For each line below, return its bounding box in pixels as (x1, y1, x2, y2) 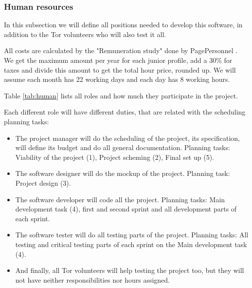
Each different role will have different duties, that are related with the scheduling (4, 107, 246, 117)
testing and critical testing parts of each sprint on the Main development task (15, 239, 247, 249)
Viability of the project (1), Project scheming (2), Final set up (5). (15, 152, 214, 162)
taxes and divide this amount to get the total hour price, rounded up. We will (4, 64, 236, 75)
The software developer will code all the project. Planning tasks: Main (15, 194, 225, 204)
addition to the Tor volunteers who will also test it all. (4, 29, 166, 39)
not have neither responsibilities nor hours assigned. (15, 274, 170, 285)
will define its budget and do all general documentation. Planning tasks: (15, 142, 230, 153)
